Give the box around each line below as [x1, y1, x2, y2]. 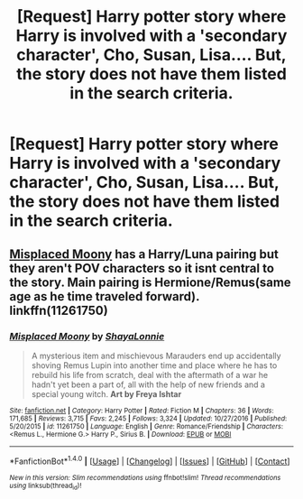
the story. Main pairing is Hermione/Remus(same [9, 274, 291, 290]
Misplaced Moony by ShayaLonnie [9, 329, 165, 342]
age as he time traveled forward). [9, 289, 200, 304]
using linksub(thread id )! [9, 481, 82, 491]
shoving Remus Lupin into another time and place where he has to [31, 359, 278, 371]
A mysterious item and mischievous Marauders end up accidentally [31, 350, 281, 361]
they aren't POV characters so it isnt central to [9, 260, 275, 276]
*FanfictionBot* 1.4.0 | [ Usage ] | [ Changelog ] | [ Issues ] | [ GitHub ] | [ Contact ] [9, 454, 290, 467]
